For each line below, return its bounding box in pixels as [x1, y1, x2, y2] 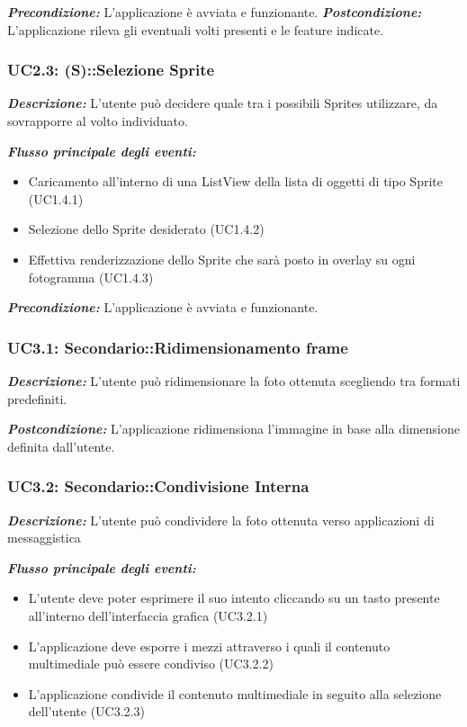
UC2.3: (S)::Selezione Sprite [7, 58, 215, 81]
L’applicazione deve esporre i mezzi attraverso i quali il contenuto [28, 636, 391, 655]
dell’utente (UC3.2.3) [28, 702, 145, 721]
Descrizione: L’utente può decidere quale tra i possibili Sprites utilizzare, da [7, 94, 438, 112]
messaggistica [7, 528, 81, 547]
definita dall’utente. [7, 436, 115, 455]
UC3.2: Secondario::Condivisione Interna [7, 475, 310, 498]
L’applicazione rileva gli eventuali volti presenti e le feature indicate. [7, 20, 384, 39]
